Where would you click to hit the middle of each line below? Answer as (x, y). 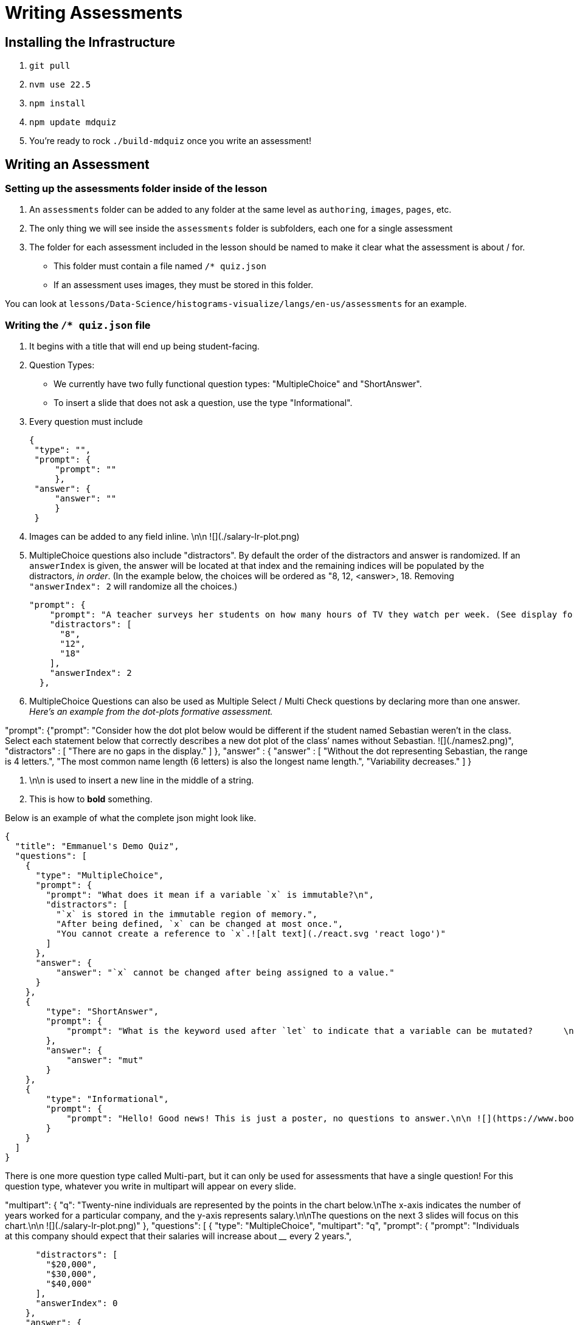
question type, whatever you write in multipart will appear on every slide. (151, 1186)
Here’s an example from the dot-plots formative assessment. (151, 712)
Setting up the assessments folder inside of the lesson (136, 189)
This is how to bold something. (91, 799)
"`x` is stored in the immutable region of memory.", (187, 914)
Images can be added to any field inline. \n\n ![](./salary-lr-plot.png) (164, 537)
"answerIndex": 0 (77, 1303)
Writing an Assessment (77, 164)
